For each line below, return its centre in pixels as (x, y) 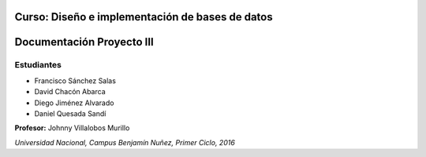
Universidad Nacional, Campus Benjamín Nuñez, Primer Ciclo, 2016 (125, 142)
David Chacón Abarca (70, 92)
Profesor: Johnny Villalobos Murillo (72, 128)
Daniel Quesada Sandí (70, 113)
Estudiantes (38, 65)
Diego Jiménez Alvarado (74, 103)
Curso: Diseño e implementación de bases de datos (144, 17)
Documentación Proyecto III (84, 42)
